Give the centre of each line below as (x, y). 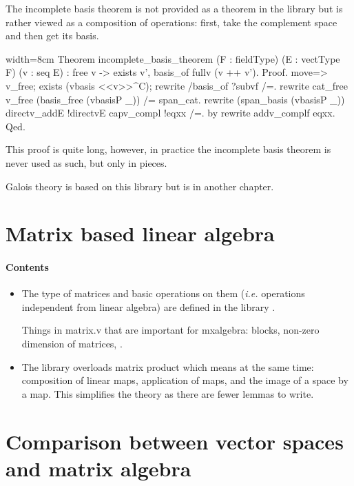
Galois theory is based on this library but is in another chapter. (140, 186)
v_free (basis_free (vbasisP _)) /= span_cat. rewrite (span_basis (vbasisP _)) (175, 99)
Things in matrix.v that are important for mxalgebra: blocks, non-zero (170, 330)
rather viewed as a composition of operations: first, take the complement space (171, 22)
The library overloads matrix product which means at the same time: (168, 366)
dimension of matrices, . (72, 344)
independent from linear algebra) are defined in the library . (148, 306)
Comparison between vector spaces (175, 441)
